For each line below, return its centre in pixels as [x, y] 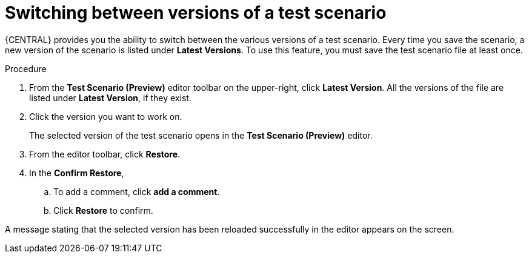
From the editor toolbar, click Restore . [105, 154]
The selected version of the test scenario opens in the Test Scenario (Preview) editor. [201, 135]
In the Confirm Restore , [77, 173]
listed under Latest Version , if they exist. [110, 98]
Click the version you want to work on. [106, 116]
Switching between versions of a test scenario [196, 13]
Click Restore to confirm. [103, 210]
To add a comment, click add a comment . [137, 191]
